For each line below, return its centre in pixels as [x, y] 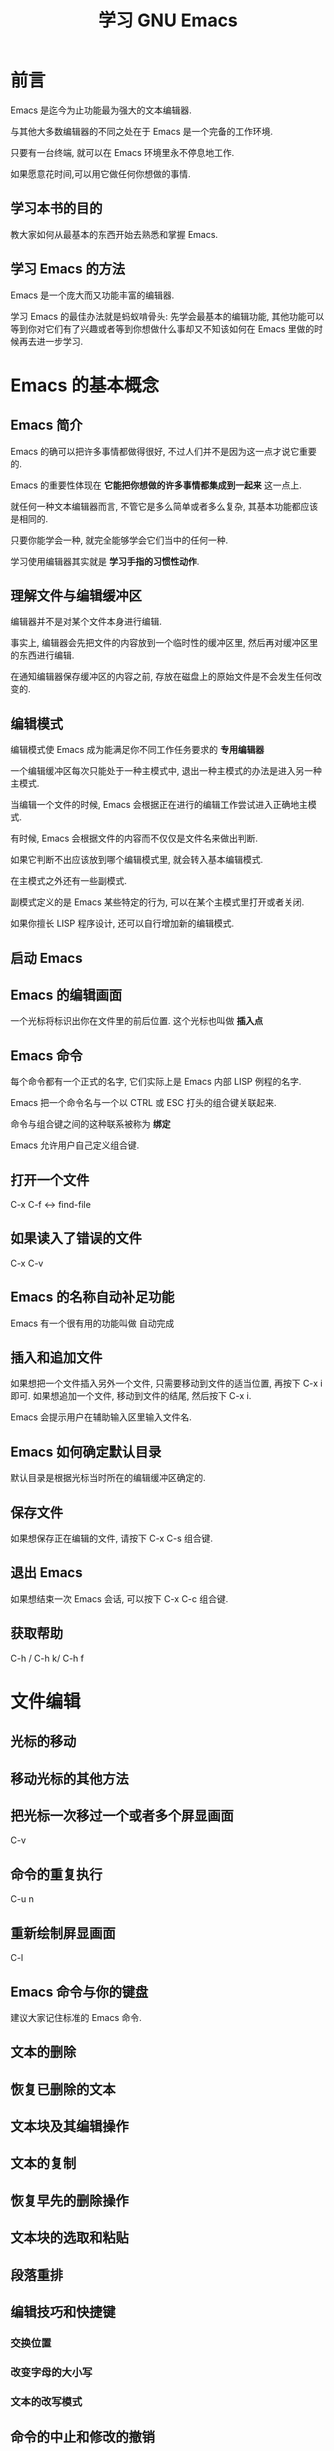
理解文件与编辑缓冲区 [76, 595]
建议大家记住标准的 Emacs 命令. [76, 2017]
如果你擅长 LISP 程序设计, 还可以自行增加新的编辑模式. [122, 923]
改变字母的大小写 [51, 2372]
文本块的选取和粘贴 [69, 2237]
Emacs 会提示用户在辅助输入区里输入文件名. [101, 1417]
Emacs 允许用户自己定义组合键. [75, 1145]
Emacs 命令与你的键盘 [79, 1991]
